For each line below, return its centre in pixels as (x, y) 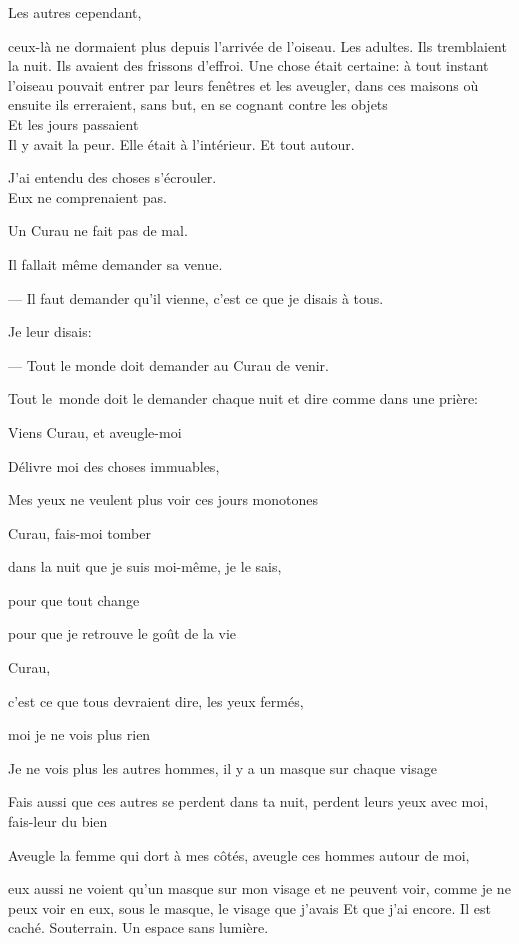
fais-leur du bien (58, 821)
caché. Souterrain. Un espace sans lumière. (138, 927)
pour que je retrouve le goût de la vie (122, 633)
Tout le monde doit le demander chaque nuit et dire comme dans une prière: (243, 398)
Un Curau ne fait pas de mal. (98, 230)
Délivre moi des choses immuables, (114, 465)
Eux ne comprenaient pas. (87, 196)
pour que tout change (74, 599)
